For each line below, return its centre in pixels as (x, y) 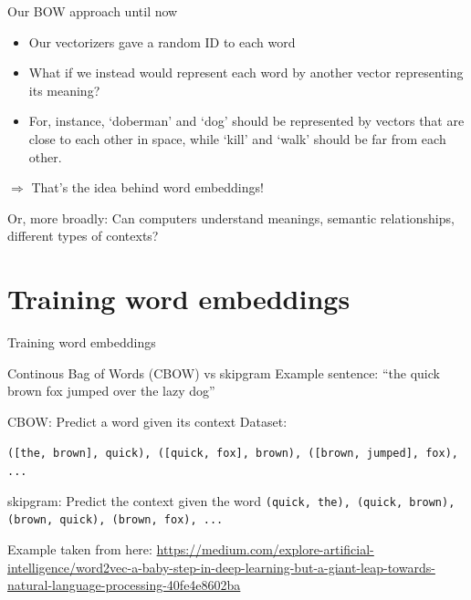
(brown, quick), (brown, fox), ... (115, 520)
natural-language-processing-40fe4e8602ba (124, 585)
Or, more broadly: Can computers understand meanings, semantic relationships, (231, 217)
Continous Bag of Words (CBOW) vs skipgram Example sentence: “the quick (224, 372)
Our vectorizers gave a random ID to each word (162, 41)
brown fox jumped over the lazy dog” (111, 391)
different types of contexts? (83, 236)
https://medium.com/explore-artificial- (265, 549)
